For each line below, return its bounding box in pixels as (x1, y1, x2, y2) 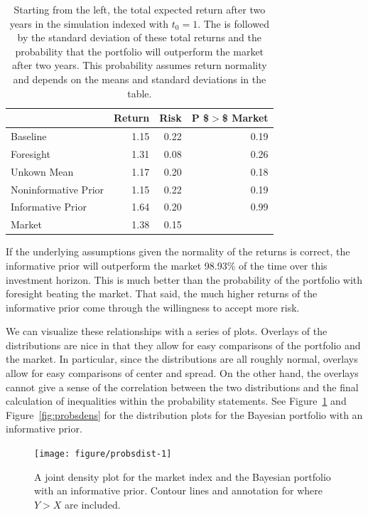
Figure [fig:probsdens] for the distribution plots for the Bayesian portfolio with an (6, 407, 363, 422)
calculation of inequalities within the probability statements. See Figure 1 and (6, 393, 347, 408)
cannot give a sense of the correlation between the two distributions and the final (6, 379, 359, 394)
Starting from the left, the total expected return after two (13, 2, 266, 16)
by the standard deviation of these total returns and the (17, 30, 261, 45)
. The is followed (197, 16, 269, 31)
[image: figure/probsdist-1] (34, 449, 172, 460)
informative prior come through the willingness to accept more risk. (6, 299, 300, 314)
